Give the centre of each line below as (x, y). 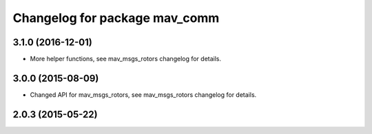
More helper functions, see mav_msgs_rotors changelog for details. (126, 59)
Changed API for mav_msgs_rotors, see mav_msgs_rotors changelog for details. (143, 94)
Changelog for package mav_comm (116, 18)
